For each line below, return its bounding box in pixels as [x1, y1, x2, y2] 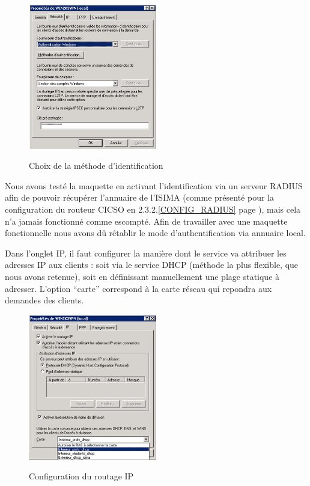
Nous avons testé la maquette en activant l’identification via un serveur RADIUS [5, 179, 303, 192]
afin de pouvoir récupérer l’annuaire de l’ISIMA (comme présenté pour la [5, 191, 274, 204]
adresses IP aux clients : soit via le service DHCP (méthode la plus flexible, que [5, 258, 299, 271]
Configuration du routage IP [29, 470, 134, 482]
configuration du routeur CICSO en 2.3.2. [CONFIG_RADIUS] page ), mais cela [5, 202, 301, 215]
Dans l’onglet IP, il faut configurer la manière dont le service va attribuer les [5, 246, 287, 259]
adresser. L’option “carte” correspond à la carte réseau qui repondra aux [5, 282, 272, 294]
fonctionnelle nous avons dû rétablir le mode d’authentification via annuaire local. [5, 226, 306, 239]
